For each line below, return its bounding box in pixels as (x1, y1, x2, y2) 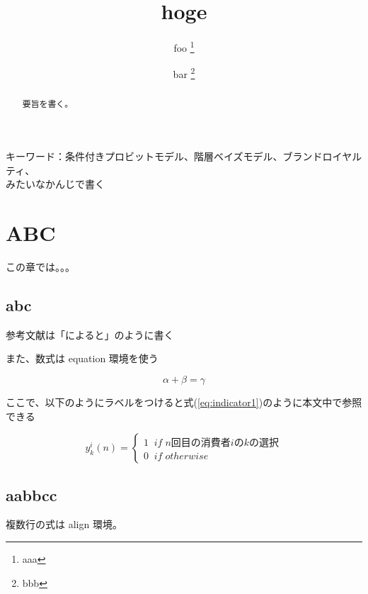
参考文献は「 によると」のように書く (6, 327, 174, 342)
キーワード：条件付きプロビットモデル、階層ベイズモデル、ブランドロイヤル (6, 149, 362, 164)
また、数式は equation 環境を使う (6, 351, 159, 366)
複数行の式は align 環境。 (6, 517, 122, 532)
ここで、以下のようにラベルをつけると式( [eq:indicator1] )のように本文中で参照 (6, 394, 362, 409)
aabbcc (6, 483, 57, 505)
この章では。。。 (6, 259, 75, 274)
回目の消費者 (171, 438, 231, 449)
